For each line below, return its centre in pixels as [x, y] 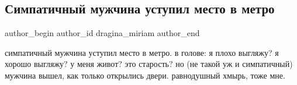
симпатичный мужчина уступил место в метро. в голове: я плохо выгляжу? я [142, 52]
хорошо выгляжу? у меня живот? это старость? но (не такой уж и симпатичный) [149, 64]
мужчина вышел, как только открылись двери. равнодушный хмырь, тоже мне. [145, 75]
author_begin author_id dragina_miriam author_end [102, 33]
